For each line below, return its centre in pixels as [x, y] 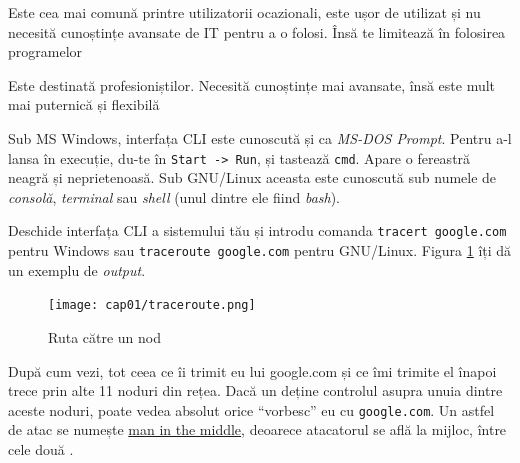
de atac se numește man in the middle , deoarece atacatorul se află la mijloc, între [257, 429]
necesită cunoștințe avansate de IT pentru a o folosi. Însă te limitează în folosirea [257, 31]
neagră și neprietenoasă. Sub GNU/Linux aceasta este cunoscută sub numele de [252, 177]
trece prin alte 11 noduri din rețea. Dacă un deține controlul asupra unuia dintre [255, 390]
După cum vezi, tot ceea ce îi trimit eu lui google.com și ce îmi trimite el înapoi [252, 370]
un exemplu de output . [77, 269]
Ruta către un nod [105, 336]
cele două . [41, 449]
